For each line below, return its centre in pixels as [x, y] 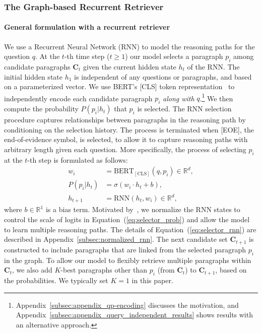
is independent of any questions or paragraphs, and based [163, 76]
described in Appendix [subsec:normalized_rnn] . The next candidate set [116, 239]
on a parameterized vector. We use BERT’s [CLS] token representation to [119, 86]
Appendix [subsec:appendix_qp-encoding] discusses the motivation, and [127, 305]
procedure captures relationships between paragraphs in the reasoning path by [125, 120]
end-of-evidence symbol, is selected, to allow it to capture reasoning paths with [126, 139]
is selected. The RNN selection [184, 109]
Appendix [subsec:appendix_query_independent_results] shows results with [134, 315]
